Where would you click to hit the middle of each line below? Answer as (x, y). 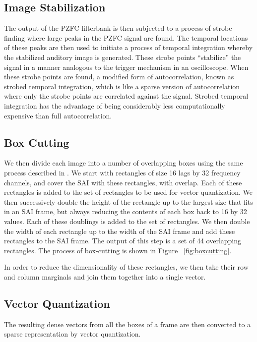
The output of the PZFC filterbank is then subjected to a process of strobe (118, 28)
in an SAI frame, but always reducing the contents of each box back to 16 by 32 (126, 211)
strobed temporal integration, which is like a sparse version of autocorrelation (122, 86)
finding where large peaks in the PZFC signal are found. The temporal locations (126, 37)
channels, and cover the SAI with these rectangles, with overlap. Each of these (123, 182)
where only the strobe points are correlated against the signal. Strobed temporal (126, 96)
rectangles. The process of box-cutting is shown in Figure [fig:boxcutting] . (118, 250)
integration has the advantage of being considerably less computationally (115, 105)
